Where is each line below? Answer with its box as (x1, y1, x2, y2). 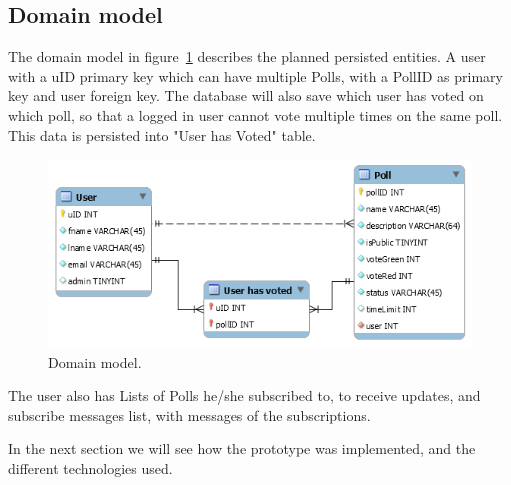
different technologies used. (8, 458, 173, 478)
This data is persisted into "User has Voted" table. (8, 124, 316, 145)
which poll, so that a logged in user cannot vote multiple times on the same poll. (8, 104, 503, 125)
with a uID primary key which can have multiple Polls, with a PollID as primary (8, 65, 503, 86)
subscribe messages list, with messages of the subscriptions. (8, 404, 371, 425)
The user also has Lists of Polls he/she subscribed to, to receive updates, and (8, 385, 481, 406)
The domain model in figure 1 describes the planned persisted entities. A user (8, 46, 486, 67)
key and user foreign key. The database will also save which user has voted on (8, 85, 484, 106)
